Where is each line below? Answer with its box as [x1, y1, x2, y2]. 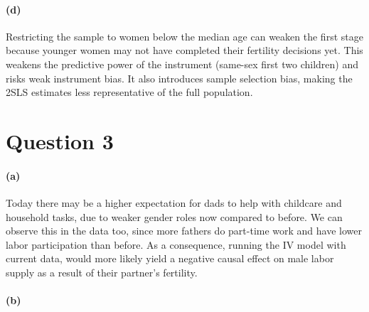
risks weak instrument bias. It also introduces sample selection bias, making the [6, 70, 353, 85]
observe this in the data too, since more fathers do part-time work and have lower [6, 223, 363, 238]
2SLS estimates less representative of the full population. [6, 85, 253, 99]
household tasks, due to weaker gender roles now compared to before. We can [6, 209, 343, 224]
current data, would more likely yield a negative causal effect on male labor [6, 251, 334, 266]
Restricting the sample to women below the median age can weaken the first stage [6, 28, 363, 43]
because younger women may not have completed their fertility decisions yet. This [6, 43, 363, 58]
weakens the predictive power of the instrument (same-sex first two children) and [6, 56, 358, 71]
